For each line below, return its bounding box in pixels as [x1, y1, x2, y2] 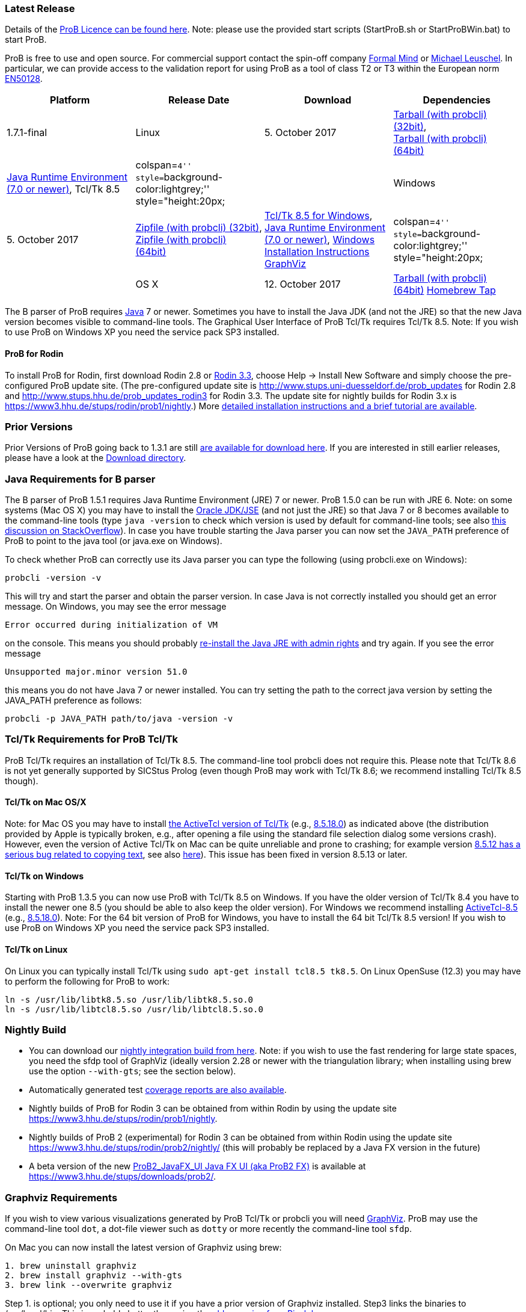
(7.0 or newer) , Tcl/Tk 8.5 [7, 183, 120, 196]
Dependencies [423, 94, 491, 107]
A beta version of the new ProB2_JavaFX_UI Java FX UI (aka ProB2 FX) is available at [29, 1161, 366, 1172]
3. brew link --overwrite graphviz [5, 1280, 173, 1290]
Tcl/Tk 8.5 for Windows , [265, 209, 373, 222]
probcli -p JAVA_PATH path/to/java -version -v [5, 714, 233, 724]
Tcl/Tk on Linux [5, 944, 68, 955]
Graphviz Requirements [5, 1191, 118, 1204]
